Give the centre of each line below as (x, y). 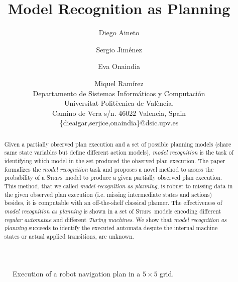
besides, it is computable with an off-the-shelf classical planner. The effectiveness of (113, 203)
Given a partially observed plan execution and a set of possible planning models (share (118, 144)
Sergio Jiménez (119, 49)
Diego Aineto (119, 32)
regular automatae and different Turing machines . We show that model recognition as (115, 219)
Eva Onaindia (119, 66)
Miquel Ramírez (119, 83)
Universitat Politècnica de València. (119, 103)
